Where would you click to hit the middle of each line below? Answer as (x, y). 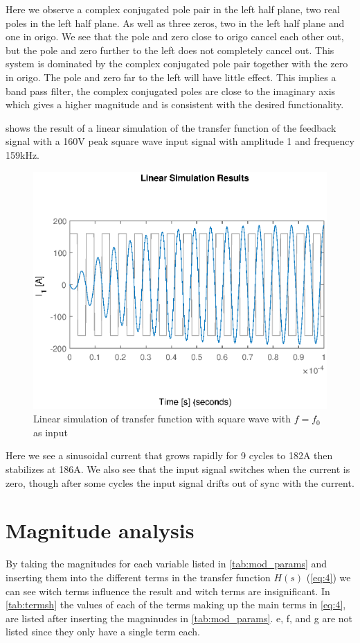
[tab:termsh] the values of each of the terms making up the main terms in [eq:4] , (176, 605)
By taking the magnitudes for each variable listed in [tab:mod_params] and (166, 564)
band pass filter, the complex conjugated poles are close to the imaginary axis (171, 91)
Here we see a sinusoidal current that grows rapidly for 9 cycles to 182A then (169, 455)
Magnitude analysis (100, 530)
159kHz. (22, 154)
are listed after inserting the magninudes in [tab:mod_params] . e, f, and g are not (179, 618)
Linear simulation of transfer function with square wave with (162, 419)
